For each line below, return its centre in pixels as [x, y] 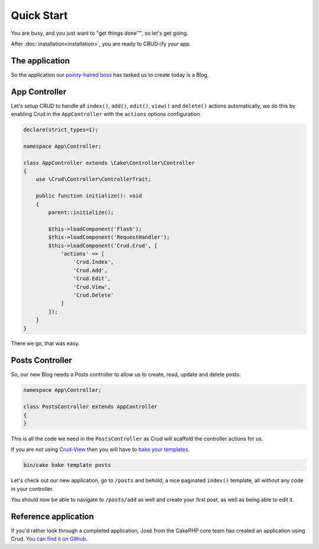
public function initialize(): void [89, 196]
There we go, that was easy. [45, 343]
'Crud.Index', [94, 262]
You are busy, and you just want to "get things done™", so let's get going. [100, 33]
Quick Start [39, 15]
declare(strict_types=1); [61, 130]
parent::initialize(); [81, 212]
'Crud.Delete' [94, 295]
